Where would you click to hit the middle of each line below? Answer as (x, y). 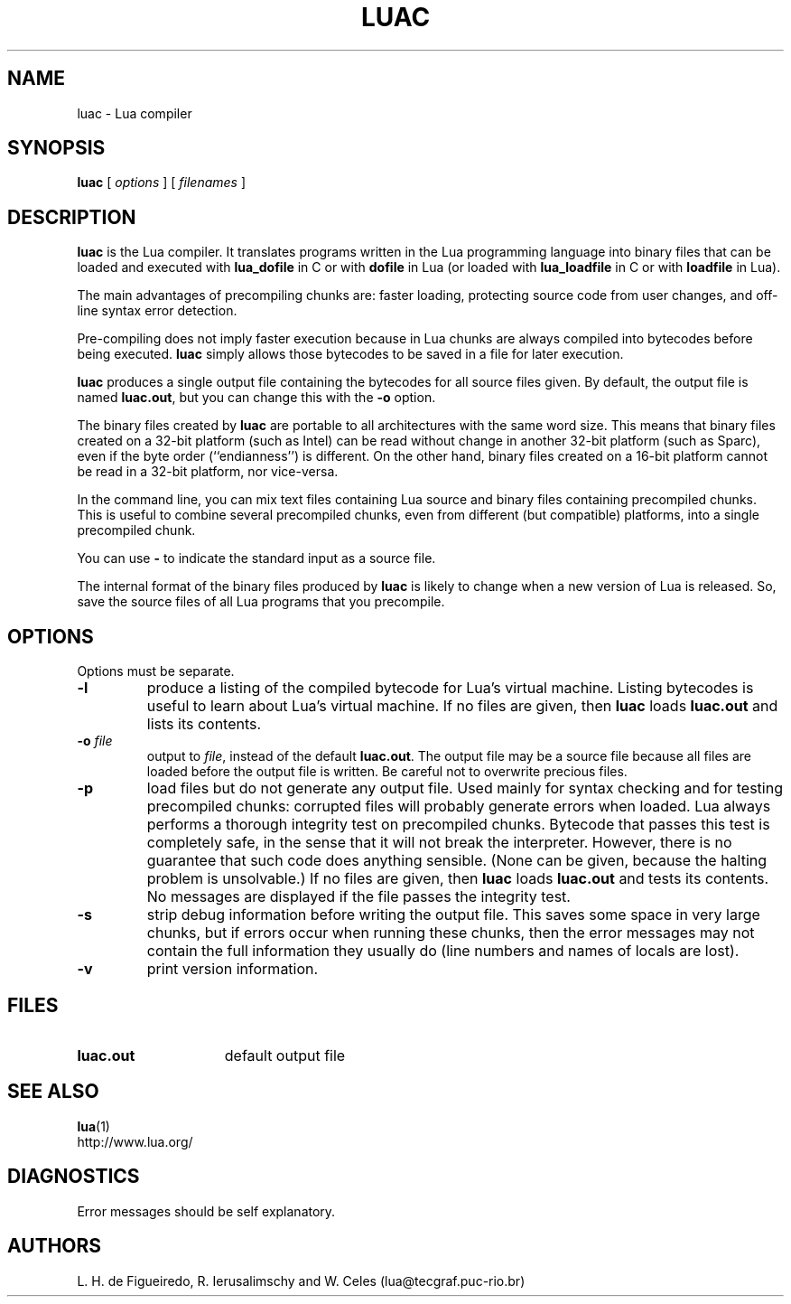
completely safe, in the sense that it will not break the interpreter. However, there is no (439, 843)
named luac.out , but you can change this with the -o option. (256, 398)
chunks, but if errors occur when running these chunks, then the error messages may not (451, 933)
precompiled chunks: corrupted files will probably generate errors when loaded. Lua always (459, 807)
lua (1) (93, 1126)
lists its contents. (204, 724)
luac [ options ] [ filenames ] (162, 183)
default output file (285, 1055)
